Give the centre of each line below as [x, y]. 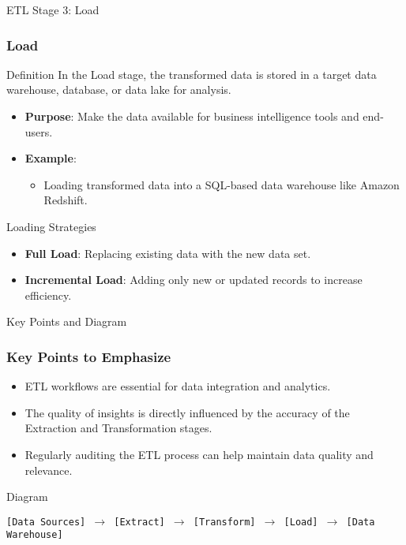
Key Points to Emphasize [89, 356]
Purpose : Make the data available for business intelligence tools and [192, 116]
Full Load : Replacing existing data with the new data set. [168, 253]
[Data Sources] [46, 522]
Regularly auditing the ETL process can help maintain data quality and [199, 454]
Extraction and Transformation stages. [118, 428]
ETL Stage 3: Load [53, 9]
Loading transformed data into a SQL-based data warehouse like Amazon [222, 184]
